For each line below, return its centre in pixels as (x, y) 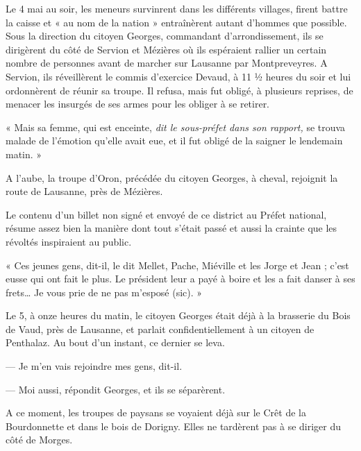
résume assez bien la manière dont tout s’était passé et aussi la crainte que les (171, 228)
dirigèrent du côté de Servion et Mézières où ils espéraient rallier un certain (166, 49)
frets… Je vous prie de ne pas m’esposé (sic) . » (104, 292)
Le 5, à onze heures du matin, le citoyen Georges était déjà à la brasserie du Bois (178, 315)
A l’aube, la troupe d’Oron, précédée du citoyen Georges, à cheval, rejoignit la (172, 177)
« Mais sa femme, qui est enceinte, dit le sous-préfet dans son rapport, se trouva (176, 127)
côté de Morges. (39, 440)
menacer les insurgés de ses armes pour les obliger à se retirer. (138, 104)
